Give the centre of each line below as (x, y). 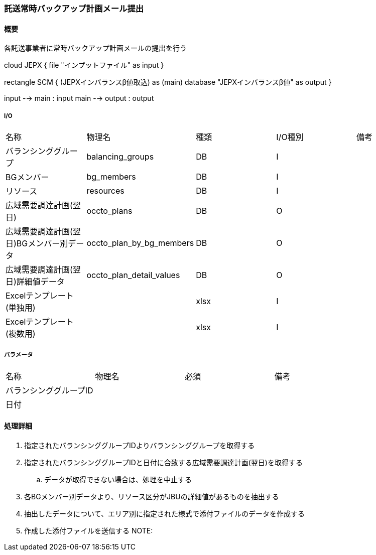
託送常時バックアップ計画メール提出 (74, 9)
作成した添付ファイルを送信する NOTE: (89, 531)
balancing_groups (120, 157)
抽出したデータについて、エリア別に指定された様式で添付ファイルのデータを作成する (164, 514)
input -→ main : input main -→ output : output (79, 98)
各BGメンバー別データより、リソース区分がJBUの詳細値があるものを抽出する (152, 497)
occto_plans (109, 211)
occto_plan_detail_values (133, 275)
